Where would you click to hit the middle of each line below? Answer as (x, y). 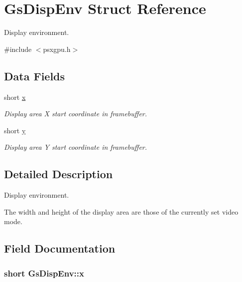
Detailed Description (59, 174)
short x (15, 97)
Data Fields (35, 76)
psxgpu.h (57, 49)
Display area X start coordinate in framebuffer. (76, 114)
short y (15, 130)
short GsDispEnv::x (44, 273)
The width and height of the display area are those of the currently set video (121, 211)
